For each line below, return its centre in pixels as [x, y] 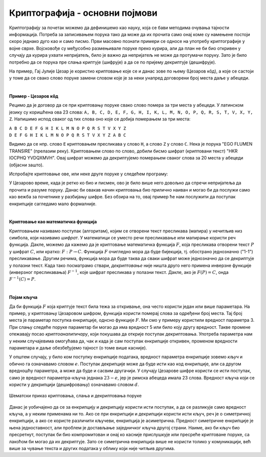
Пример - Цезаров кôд [34, 96]
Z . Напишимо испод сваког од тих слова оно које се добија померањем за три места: [100, 119]
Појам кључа [23, 297]
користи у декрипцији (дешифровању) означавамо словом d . [74, 384]
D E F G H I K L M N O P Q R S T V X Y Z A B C [68, 135]
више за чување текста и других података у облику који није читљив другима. [92, 449]
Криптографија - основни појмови [83, 13]
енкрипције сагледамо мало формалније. [53, 204]
